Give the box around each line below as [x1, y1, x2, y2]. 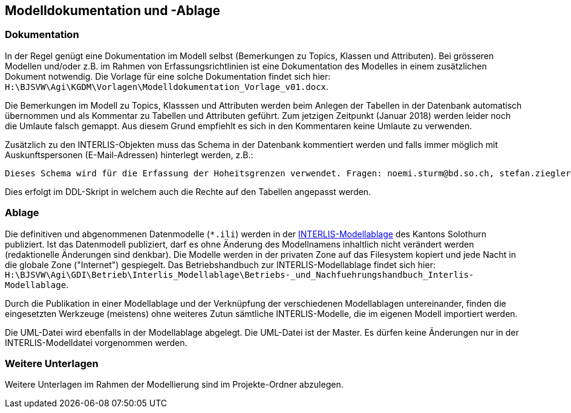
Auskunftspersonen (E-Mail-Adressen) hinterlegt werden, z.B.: [5, 149, 253, 160]
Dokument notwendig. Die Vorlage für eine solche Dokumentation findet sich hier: [5, 71, 331, 82]
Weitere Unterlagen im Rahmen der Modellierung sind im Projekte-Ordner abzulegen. [5, 379, 344, 390]
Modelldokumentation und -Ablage [5, 3, 221, 18]
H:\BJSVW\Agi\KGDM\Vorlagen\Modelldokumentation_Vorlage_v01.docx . [5, 81, 329, 92]
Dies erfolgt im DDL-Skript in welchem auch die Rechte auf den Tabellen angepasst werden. [5, 186, 371, 197]
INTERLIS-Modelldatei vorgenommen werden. [5, 337, 188, 348]
